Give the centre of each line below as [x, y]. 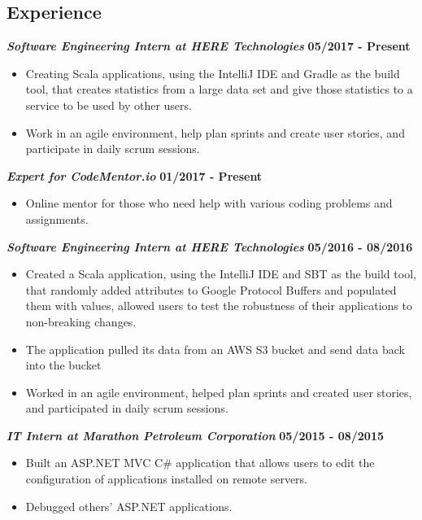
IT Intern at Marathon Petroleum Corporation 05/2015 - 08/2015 [196, 435]
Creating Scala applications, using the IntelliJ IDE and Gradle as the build [213, 73]
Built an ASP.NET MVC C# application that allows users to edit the [200, 463]
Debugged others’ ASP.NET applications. [129, 506]
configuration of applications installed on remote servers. [167, 479]
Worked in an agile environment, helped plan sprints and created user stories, [219, 392]
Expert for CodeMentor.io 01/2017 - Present [135, 175]
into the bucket [63, 365]
